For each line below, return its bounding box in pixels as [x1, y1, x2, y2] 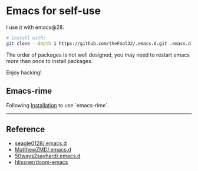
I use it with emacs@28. [6, 24, 65, 31]
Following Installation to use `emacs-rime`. [6, 101, 109, 108]
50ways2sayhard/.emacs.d [14, 152, 81, 160]
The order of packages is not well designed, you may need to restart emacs [6, 51, 190, 58]
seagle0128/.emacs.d [14, 140, 67, 147]
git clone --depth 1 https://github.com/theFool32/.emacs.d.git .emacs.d [6, 40, 192, 47]
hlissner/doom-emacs [14, 159, 68, 166]
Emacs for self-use [6, 4, 101, 18]
